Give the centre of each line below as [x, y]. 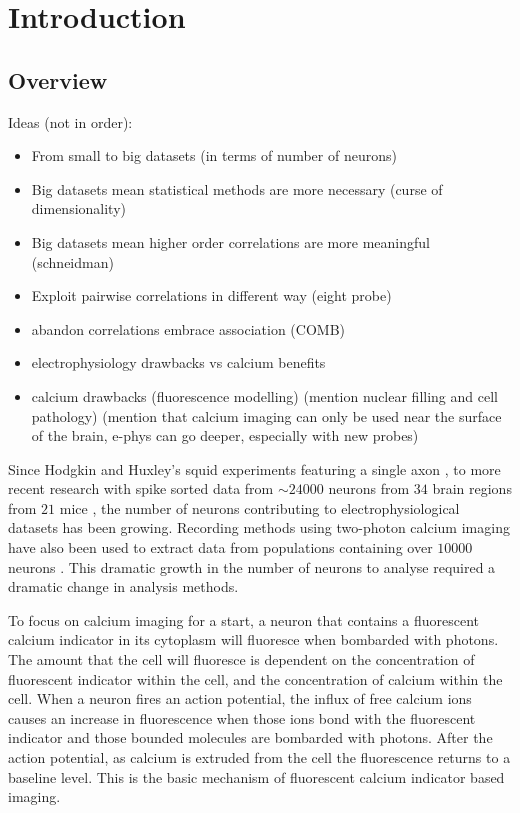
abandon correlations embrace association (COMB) [188, 328]
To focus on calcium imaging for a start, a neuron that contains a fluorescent [244, 619]
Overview [58, 79]
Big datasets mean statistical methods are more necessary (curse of [237, 188]
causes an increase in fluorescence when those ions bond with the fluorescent [242, 717]
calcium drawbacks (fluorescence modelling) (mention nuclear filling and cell [264, 395]
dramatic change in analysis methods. [123, 586]
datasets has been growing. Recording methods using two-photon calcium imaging [259, 527]
